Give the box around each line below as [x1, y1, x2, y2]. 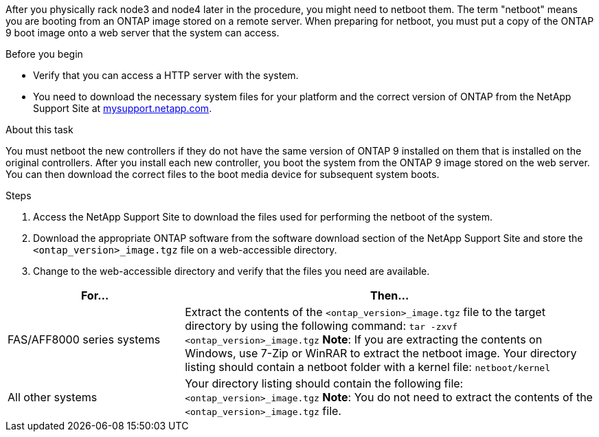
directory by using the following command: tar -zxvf [185, 319, 457, 333]
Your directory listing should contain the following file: [185, 377, 464, 390]
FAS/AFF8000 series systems [8, 333, 161, 346]
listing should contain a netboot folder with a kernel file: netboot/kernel [185, 360, 551, 374]
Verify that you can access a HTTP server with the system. [33, 69, 299, 81]
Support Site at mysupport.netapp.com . [33, 102, 212, 114]
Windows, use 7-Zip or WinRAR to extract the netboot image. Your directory [185, 346, 577, 360]
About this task [5, 124, 74, 135]
